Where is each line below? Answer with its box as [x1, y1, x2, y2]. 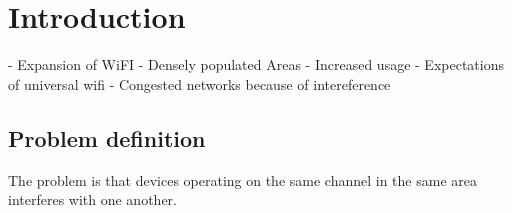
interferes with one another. [8, 189, 177, 210]
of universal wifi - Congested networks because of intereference [8, 73, 391, 94]
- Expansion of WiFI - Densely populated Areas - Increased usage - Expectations [8, 54, 504, 75]
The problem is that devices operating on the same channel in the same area [8, 169, 477, 190]
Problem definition [8, 122, 206, 153]
